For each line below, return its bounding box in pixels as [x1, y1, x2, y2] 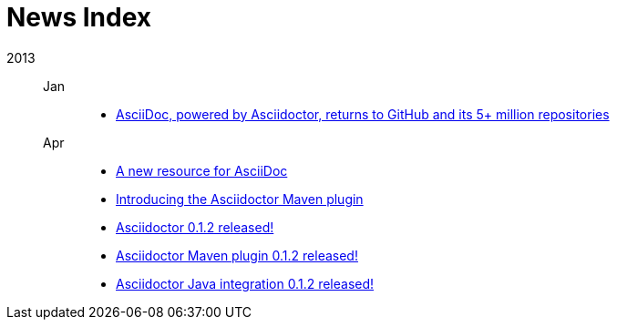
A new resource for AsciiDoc [116, 162, 288, 179]
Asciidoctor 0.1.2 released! [116, 219, 274, 235]
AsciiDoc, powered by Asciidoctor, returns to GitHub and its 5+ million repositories [116, 106, 610, 122]
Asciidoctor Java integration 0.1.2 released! [116, 275, 375, 291]
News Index [6, 2, 152, 33]
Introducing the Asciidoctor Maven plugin [116, 190, 364, 207]
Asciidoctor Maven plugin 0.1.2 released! [116, 247, 358, 263]
